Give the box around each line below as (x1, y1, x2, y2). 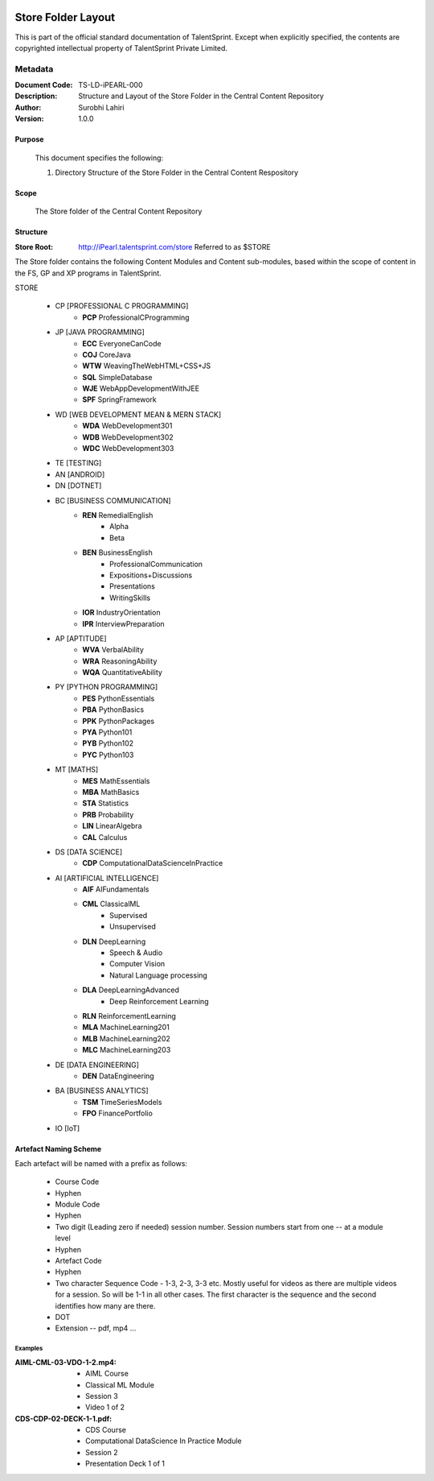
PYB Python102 (82, 738, 134, 748)
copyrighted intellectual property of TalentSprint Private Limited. (14, 43, 228, 52)
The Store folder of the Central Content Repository (35, 206, 203, 217)
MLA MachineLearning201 (82, 1023, 170, 1032)
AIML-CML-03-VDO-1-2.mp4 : (14, 1357, 117, 1367)
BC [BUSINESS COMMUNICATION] (55, 495, 172, 505)
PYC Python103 (82, 750, 134, 759)
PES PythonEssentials (82, 693, 155, 703)
